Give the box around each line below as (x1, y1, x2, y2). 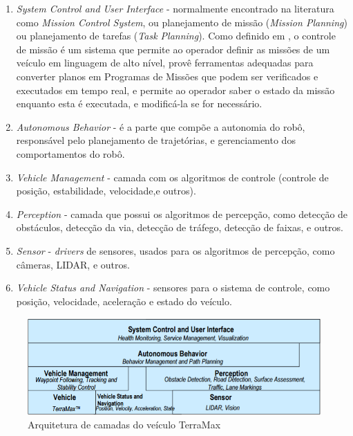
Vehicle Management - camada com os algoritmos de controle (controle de (16, 170, 329, 184)
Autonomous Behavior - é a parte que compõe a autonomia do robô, (16, 119, 305, 134)
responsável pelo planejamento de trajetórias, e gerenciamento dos (16, 133, 296, 147)
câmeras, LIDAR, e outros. (16, 257, 130, 271)
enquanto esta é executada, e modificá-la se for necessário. (16, 96, 263, 111)
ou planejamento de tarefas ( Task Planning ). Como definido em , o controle (16, 28, 336, 43)
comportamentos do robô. (16, 146, 125, 161)
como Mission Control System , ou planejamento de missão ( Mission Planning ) (16, 15, 347, 29)
